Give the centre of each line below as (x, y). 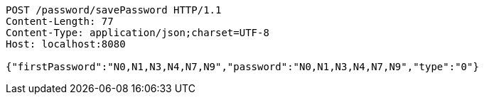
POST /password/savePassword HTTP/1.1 (114, 10)
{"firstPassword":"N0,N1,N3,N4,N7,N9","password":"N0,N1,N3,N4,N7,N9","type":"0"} (242, 67)
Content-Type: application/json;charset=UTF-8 (138, 33)
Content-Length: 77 (60, 21)
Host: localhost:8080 (66, 44)
